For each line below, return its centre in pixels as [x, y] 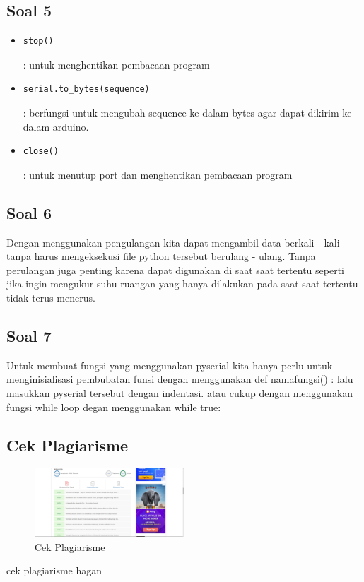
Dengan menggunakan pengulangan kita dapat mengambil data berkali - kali [173, 242]
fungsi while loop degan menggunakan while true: [114, 406]
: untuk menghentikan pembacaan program [116, 64]
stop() [38, 41]
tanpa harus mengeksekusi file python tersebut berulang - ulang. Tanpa [161, 256]
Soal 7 [29, 335]
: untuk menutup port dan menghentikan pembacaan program [158, 174]
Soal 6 [29, 212]
